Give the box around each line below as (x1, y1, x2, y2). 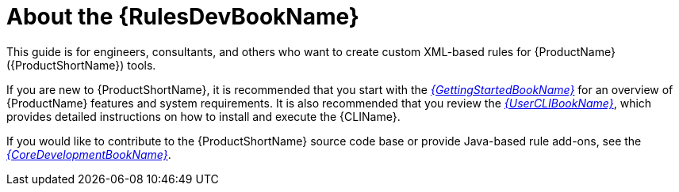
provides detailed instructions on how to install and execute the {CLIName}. (6, 109, 401, 123)
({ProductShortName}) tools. (6, 58, 156, 72)
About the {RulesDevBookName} (6, 3, 359, 30)
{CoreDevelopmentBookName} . (6, 147, 171, 161)
